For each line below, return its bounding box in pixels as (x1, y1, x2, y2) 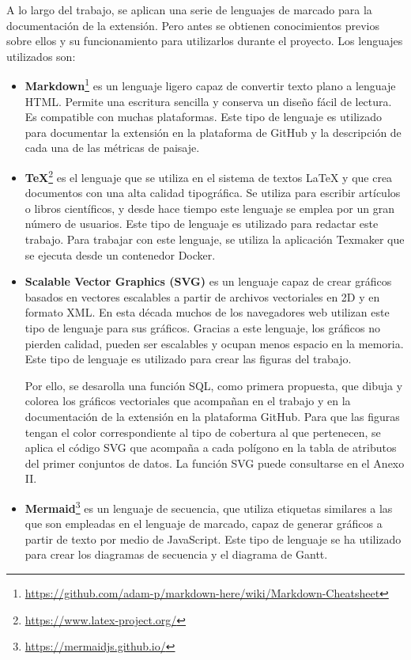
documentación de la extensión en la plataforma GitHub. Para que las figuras (25, 408, 400, 424)
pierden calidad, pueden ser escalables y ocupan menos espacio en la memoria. (25, 335, 404, 351)
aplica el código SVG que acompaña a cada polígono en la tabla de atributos (25, 439, 397, 456)
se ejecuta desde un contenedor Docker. (25, 246, 216, 263)
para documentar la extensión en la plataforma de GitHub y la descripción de (25, 123, 402, 140)
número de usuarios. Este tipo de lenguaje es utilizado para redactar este (25, 215, 379, 232)
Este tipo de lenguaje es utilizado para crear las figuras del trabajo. (25, 351, 352, 367)
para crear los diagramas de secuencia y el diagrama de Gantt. (25, 546, 328, 563)
